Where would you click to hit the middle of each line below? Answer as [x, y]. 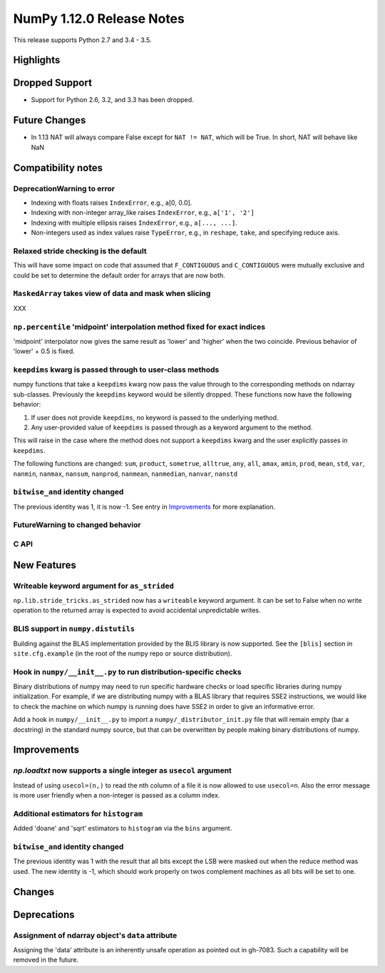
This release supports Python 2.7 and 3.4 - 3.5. [82, 40]
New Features [45, 565]
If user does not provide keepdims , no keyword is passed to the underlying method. [155, 417]
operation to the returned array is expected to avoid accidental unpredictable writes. [137, 611]
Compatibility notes [58, 168]
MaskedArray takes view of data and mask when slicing [112, 294]
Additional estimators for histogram [78, 813]
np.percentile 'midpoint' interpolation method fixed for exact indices [139, 327]
